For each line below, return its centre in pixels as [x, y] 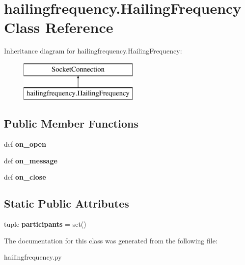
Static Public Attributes [67, 203]
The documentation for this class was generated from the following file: [111, 240]
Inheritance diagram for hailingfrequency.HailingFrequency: [93, 51]
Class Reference [59, 27]
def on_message [31, 160]
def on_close [25, 177]
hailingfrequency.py [33, 257]
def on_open [25, 144]
